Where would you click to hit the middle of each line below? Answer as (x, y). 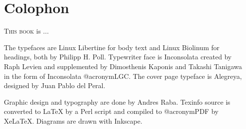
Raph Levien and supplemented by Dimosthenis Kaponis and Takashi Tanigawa (123, 66)
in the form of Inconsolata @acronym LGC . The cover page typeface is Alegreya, (123, 76)
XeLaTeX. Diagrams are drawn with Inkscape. (73, 120)
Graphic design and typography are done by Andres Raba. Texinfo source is (117, 101)
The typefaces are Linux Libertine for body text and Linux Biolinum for (112, 47)
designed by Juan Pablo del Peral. (55, 85)
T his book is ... (26, 31)
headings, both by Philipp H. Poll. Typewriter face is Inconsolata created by (118, 57)
